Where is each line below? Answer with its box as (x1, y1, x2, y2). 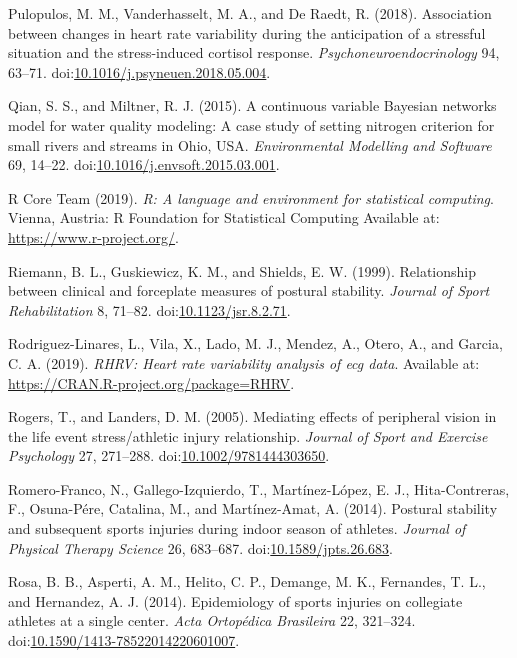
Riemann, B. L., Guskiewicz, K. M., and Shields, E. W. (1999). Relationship (8, 260, 477, 281)
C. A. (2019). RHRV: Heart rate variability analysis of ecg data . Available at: (8, 352, 480, 373)
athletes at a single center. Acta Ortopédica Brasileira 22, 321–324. (8, 610, 416, 631)
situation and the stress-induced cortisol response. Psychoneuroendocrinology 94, (8, 42, 500, 63)
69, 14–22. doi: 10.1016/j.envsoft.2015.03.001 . (8, 154, 280, 175)
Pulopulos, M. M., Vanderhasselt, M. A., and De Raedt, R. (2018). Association (8, 3, 492, 23)
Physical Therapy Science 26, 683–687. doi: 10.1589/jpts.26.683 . (8, 537, 393, 558)
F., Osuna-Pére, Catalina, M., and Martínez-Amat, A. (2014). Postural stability (8, 498, 498, 519)
